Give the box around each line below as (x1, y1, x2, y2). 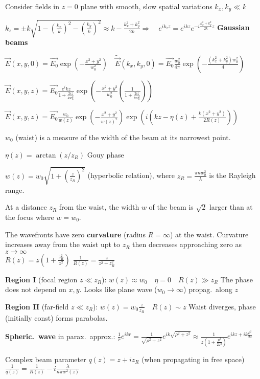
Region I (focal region (5, 274, 78, 284)
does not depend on (5, 284, 66, 295)
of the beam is (149, 202, 194, 212)
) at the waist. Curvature (170, 229, 249, 239)
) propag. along (183, 284, 232, 295)
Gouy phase (87, 149, 124, 160)
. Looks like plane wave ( (79, 284, 157, 295)
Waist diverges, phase (188, 301, 256, 311)
